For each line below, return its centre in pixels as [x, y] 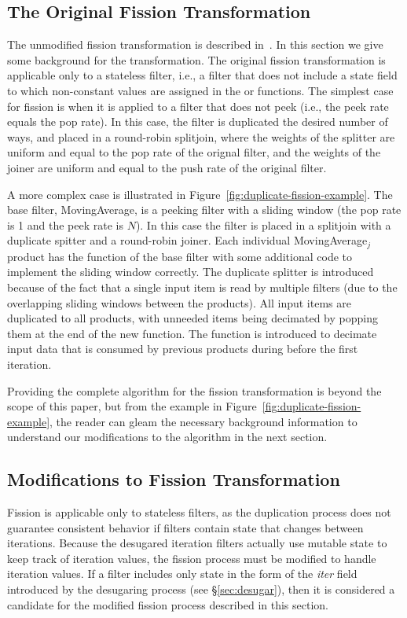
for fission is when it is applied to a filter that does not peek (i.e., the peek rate [198, 106]
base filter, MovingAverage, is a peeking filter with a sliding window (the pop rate [204, 210]
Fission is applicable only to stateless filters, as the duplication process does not [199, 512]
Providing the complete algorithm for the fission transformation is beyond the [194, 390]
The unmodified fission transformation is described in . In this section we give [195, 44]
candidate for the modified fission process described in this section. [168, 604]
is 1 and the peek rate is [65, 224]
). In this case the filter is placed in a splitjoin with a [263, 224]
